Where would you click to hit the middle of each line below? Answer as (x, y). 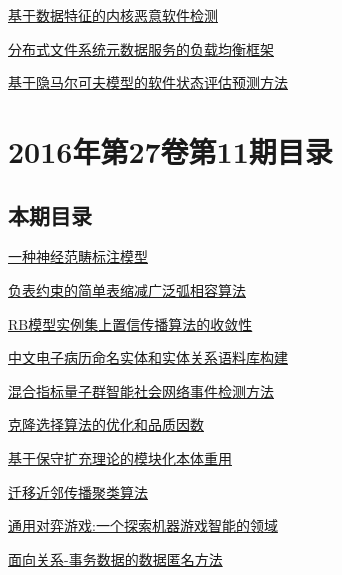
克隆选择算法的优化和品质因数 (106, 424)
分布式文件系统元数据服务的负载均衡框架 (141, 48)
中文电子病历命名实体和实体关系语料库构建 (148, 357)
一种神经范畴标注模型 (78, 256)
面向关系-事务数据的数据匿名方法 (115, 558)
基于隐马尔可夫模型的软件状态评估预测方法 (148, 82)
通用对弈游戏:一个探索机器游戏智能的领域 (143, 525)
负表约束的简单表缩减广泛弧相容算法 (127, 289)
